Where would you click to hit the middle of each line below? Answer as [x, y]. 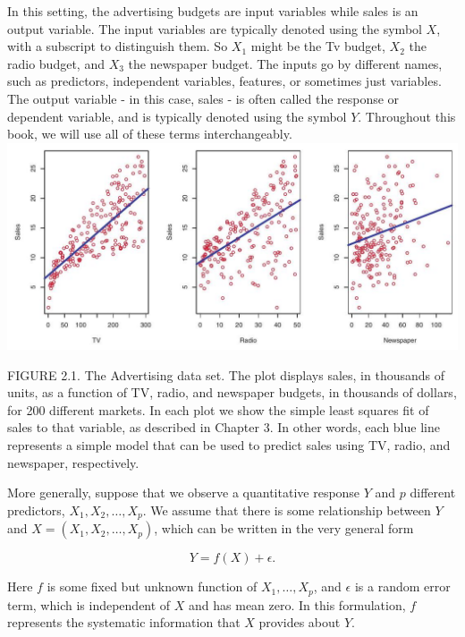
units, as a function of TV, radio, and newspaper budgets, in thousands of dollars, [232, 392]
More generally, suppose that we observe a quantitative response [184, 493]
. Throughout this [407, 116]
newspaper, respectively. [73, 462]
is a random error [402, 586]
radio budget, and [56, 63]
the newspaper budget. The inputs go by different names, [285, 63]
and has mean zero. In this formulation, [297, 604]
